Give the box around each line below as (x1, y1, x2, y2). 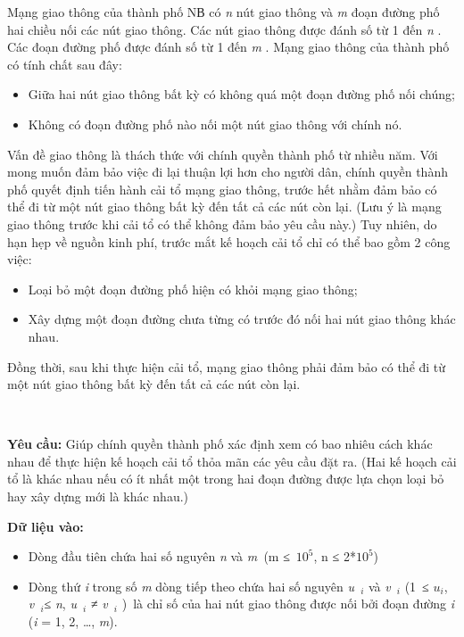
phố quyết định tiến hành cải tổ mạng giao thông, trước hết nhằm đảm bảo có (7, 179, 437, 198)
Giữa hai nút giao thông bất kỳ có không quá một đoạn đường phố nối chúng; (28, 85, 455, 103)
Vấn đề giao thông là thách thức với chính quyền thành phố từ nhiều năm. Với (7, 145, 438, 163)
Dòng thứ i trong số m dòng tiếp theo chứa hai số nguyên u (28, 576, 354, 595)
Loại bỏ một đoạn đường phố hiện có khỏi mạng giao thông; (28, 279, 358, 298)
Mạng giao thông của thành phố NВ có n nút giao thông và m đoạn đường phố (7, 3, 440, 21)
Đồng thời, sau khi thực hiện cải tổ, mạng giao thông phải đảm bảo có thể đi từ (7, 357, 446, 376)
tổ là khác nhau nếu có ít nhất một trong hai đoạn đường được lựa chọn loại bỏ (7, 469, 444, 488)
